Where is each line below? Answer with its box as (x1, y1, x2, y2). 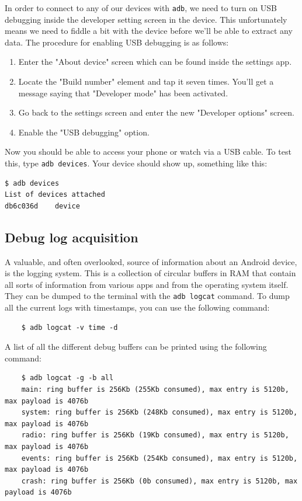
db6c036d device (5, 201, 80, 210)
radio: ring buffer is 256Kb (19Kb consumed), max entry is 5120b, (21, 431, 289, 440)
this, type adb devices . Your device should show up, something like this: (5, 157, 268, 169)
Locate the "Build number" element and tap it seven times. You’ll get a (18, 75, 274, 88)
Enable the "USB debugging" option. (18, 126, 150, 138)
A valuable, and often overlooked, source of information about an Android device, (5, 255, 297, 267)
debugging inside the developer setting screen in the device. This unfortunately (5, 13, 287, 25)
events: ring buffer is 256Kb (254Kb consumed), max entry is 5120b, (21, 454, 298, 462)
